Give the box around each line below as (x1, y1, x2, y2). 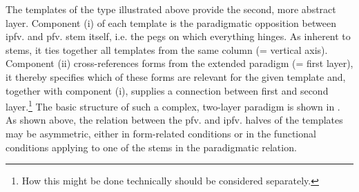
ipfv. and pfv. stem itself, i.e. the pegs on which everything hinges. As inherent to (6, 29, 351, 44)
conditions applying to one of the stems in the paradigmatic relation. (6, 140, 297, 154)
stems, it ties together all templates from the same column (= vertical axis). (6, 42, 328, 57)
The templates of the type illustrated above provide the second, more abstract (6, 2, 336, 16)
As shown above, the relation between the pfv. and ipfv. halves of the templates (6, 113, 343, 127)
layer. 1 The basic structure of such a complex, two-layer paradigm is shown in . (6, 97, 340, 113)
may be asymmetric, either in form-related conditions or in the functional (6, 126, 316, 140)
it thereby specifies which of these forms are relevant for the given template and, (6, 69, 346, 84)
